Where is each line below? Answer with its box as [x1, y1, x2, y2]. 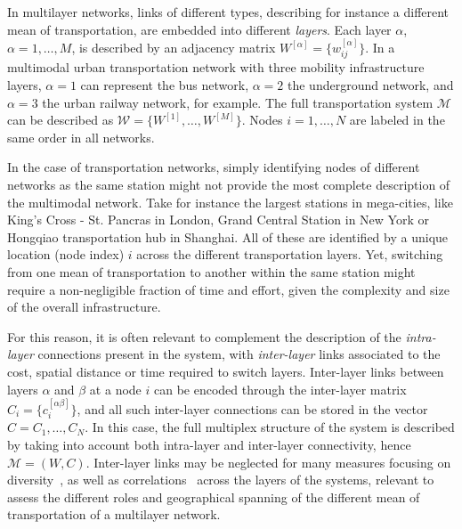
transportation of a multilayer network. [7, 505, 221, 524]
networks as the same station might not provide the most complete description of [7, 175, 450, 193]
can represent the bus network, [80, 76, 249, 94]
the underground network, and [288, 76, 454, 94]
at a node [89, 379, 142, 398]
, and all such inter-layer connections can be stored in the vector [77, 399, 428, 418]
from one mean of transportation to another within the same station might [7, 262, 416, 281]
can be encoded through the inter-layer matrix [153, 379, 407, 398]
